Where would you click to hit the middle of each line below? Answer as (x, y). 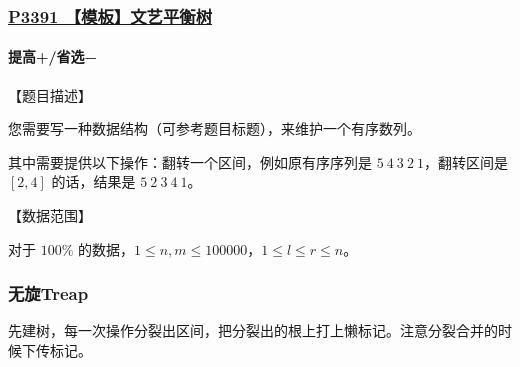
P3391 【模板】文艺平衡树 (110, 15)
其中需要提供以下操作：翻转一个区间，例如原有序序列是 (190, 161)
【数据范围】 (50, 215)
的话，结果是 (93, 181)
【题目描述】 (50, 94)
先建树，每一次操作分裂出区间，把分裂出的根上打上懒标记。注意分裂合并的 (253, 330)
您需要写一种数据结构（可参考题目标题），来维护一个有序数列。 (214, 128)
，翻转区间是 (466, 161)
